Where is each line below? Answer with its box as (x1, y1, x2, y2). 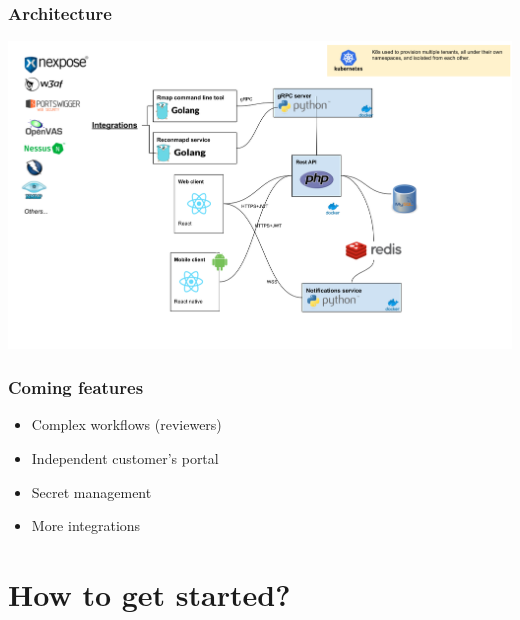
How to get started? (8, 574, 291, 615)
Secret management (31, 481, 152, 502)
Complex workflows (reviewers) (31, 414, 222, 435)
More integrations (31, 515, 141, 536)
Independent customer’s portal (31, 448, 219, 469)
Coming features (8, 375, 144, 400)
